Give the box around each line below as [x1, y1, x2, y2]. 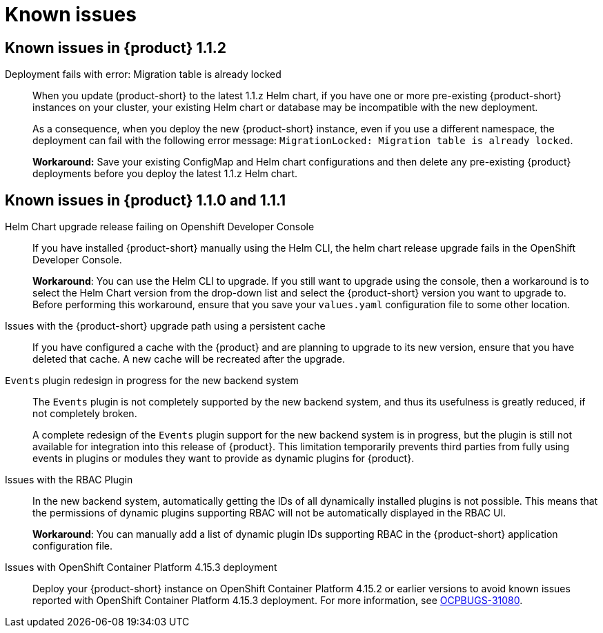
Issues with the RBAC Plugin [5, 474, 133, 486]
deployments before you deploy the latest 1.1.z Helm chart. [32, 168, 298, 180]
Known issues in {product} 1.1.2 [5, 39, 226, 57]
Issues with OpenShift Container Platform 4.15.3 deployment [5, 561, 277, 574]
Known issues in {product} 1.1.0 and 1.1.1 [5, 191, 286, 209]
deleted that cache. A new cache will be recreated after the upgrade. [32, 353, 346, 365]
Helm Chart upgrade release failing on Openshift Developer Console [5, 221, 315, 233]
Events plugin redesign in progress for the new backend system [5, 374, 299, 387]
